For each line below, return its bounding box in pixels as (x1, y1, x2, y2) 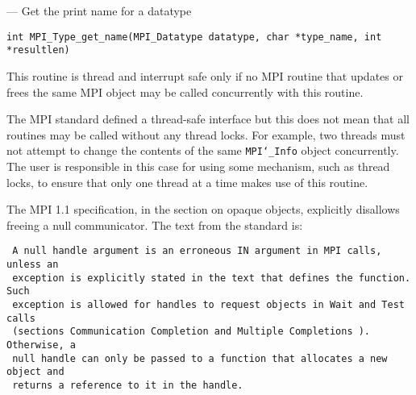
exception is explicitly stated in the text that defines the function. (12, 272, 411, 284)
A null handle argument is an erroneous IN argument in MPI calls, (12, 245, 382, 257)
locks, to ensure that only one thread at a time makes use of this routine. (6, 173, 368, 190)
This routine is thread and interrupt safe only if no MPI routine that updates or (6, 67, 403, 84)
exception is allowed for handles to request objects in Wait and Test (12, 298, 405, 310)
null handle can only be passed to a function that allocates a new (12, 352, 388, 364)
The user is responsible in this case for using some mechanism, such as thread (6, 157, 390, 174)
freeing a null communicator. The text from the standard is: (6, 216, 303, 233)
